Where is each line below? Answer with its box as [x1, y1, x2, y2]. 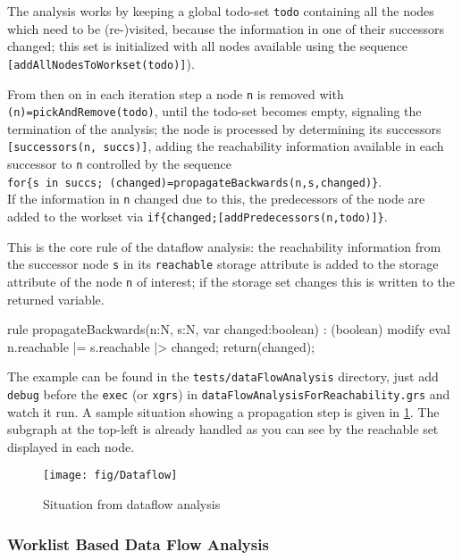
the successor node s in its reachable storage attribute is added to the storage [7, 255, 439, 273]
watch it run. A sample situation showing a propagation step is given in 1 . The [7, 402, 440, 421]
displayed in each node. [7, 437, 135, 456]
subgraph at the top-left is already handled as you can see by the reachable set [7, 420, 439, 439]
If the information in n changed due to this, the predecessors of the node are [7, 189, 425, 208]
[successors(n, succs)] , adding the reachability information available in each [7, 137, 444, 155]
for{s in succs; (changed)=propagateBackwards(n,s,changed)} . [7, 171, 382, 190]
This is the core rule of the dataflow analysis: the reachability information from [7, 237, 441, 255]
